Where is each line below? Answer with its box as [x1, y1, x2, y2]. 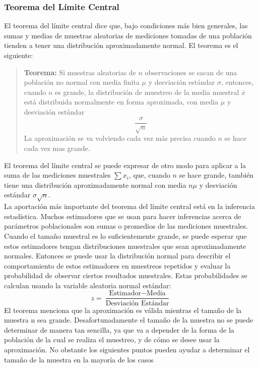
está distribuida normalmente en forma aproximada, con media [24, 96, 219, 107]
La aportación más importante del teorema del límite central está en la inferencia [4, 201, 255, 212]
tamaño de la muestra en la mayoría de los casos [4, 354, 154, 364]
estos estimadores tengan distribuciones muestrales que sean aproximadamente [4, 240, 246, 251]
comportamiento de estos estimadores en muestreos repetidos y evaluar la [4, 260, 231, 271]
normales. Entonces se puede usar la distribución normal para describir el [4, 250, 231, 261]
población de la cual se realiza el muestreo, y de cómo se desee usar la [4, 334, 220, 345]
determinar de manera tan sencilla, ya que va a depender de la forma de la [4, 324, 234, 335]
